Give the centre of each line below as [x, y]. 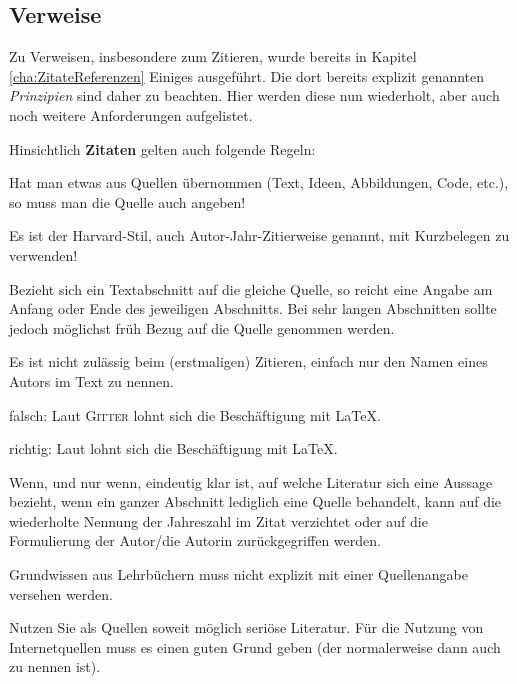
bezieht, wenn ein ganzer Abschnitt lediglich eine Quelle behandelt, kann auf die [255, 501]
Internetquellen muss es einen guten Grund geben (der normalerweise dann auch [255, 646]
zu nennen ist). [55, 666]
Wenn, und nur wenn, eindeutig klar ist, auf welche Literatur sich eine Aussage [251, 481]
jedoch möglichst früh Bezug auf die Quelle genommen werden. [202, 327]
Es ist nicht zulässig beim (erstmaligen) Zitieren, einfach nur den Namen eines [248, 361]
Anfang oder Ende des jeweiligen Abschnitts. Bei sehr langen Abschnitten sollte [253, 308]
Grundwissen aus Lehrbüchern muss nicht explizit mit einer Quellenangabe [238, 574]
